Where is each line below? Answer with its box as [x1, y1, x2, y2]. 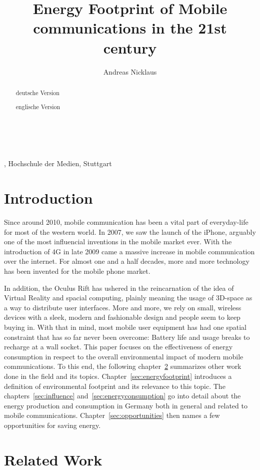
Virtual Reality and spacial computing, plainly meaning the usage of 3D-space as [4, 292, 252, 303]
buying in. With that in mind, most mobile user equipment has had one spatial [4, 321, 246, 332]
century [103, 37, 157, 58]
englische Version [15, 103, 60, 111]
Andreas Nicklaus [103, 66, 157, 77]
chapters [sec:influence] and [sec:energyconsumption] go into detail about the [4, 390, 241, 401]
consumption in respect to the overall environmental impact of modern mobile [4, 351, 243, 361]
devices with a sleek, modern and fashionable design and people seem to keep [4, 312, 240, 322]
